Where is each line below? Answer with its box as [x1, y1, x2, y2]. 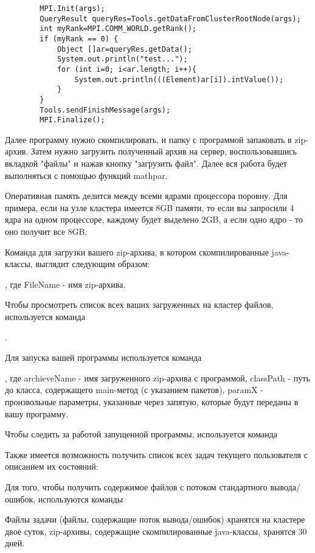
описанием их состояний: [5, 460, 99, 473]
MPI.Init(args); [40, 4, 105, 13]
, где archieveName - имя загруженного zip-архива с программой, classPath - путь [5, 371, 310, 384]
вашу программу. [5, 407, 69, 420]
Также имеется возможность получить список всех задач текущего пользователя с [5, 448, 308, 461]
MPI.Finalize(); [40, 116, 105, 125]
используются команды [38, 492, 123, 505]
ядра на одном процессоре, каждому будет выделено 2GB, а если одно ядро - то [5, 213, 303, 226]
